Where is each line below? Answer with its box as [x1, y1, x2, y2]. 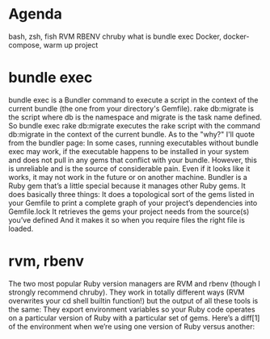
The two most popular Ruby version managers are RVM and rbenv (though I [8, 278, 260, 288]
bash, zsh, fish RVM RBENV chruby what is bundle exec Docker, [8, 31, 222, 41]
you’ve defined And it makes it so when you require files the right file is [8, 215, 245, 224]
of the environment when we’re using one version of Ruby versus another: [8, 321, 255, 331]
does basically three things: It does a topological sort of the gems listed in [8, 189, 255, 199]
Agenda [8, 5, 62, 23]
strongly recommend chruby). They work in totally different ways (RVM [8, 287, 245, 297]
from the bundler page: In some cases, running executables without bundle [8, 138, 259, 148]
